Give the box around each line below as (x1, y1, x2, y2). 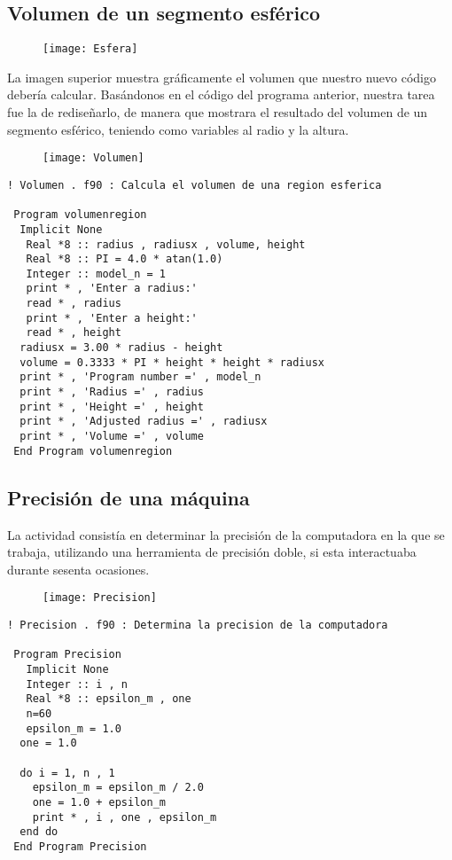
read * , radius (26, 297, 121, 310)
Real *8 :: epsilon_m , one (26, 692, 191, 706)
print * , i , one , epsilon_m (32, 810, 217, 824)
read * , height (26, 326, 121, 340)
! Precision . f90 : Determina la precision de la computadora (7, 619, 388, 631)
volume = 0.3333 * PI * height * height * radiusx (19, 356, 324, 369)
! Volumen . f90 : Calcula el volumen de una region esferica (7, 178, 382, 192)
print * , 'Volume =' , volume (19, 430, 204, 443)
